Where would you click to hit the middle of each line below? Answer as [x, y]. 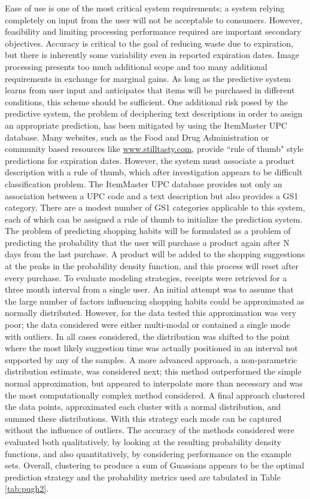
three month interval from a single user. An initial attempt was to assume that [149, 289]
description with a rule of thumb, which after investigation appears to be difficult [154, 172]
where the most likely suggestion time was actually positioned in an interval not [151, 348]
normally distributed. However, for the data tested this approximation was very [151, 313]
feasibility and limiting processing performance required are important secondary [153, 31]
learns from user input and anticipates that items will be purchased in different [150, 90]
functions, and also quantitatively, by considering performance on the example [148, 453]
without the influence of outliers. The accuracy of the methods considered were [150, 430]
